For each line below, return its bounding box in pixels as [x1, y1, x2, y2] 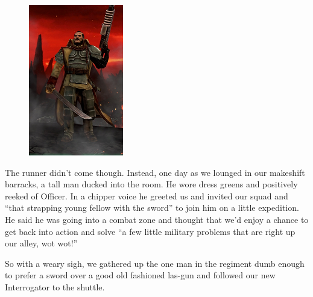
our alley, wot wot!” [5, 237, 78, 249]
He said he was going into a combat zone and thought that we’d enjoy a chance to [5, 213, 309, 225]
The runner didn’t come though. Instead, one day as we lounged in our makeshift [5, 166, 305, 178]
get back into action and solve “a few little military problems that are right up [5, 225, 296, 237]
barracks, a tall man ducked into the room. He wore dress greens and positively [5, 178, 298, 190]
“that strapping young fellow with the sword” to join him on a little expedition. [5, 201, 299, 214]
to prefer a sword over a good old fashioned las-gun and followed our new [5, 269, 276, 281]
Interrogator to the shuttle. [5, 280, 105, 293]
